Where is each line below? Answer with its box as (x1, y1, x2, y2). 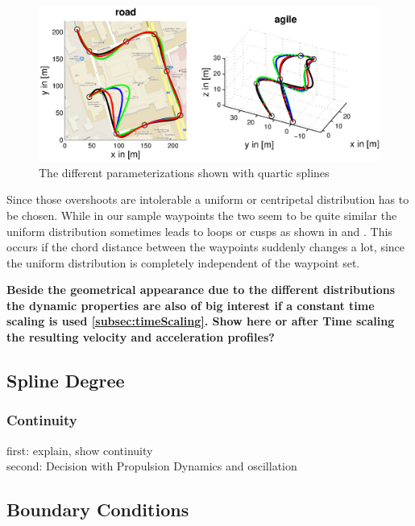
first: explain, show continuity (6, 441, 153, 458)
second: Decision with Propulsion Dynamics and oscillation (6, 458, 297, 474)
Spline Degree (6, 368, 125, 393)
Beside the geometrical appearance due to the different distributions (6, 281, 396, 298)
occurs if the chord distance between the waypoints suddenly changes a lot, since (6, 238, 405, 255)
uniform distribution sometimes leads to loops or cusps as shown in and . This (6, 222, 392, 239)
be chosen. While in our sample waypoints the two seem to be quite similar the (6, 206, 397, 223)
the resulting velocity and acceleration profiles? (6, 329, 275, 346)
